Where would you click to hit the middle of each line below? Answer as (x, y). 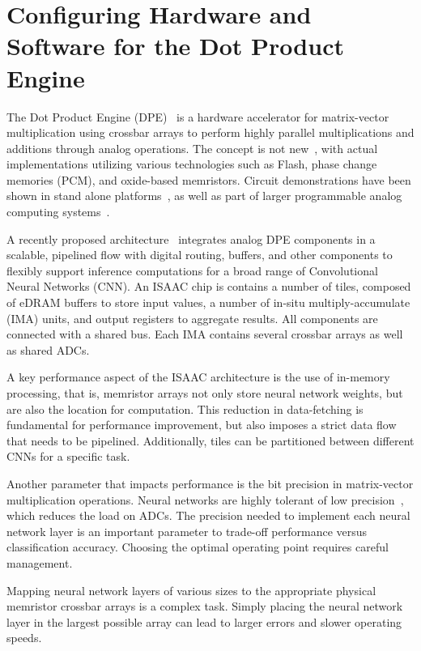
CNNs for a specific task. (68, 456)
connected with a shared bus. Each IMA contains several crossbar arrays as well (205, 334)
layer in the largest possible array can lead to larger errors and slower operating (204, 621)
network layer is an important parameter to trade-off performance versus (187, 531)
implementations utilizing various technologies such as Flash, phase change (192, 164)
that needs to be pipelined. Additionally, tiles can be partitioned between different (210, 440)
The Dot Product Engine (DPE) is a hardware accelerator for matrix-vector (198, 116)
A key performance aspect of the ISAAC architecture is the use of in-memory (198, 377)
